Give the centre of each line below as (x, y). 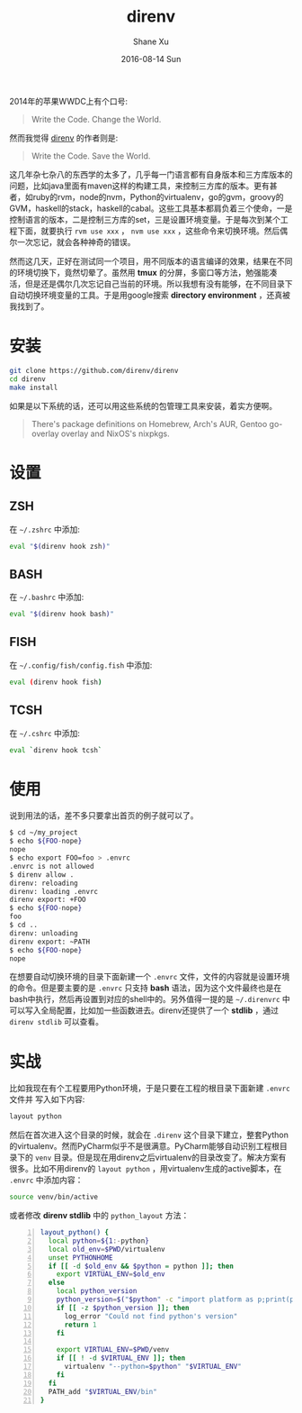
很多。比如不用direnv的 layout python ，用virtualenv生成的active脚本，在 (146, 1169)
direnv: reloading (44, 883)
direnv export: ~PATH (50, 942)
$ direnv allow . (42, 875)
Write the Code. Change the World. (96, 119)
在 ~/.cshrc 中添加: (45, 733)
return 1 (80, 1325)
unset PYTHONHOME (80, 1258)
